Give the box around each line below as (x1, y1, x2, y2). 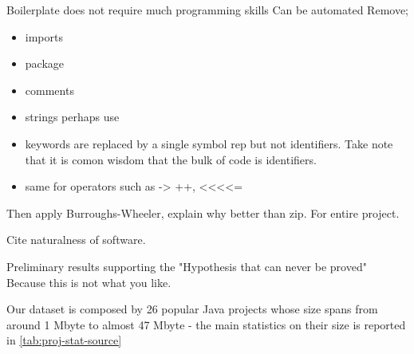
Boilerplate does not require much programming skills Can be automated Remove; (6, 2, 409, 18)
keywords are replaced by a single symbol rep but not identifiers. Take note (25, 135, 393, 151)
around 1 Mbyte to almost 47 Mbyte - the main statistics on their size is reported (6, 316, 406, 332)
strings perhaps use (25, 108, 120, 125)
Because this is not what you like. (6, 273, 172, 290)
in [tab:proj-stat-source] (6, 332, 122, 348)
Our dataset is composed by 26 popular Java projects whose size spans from (6, 301, 378, 317)
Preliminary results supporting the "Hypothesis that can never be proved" (6, 258, 367, 274)
